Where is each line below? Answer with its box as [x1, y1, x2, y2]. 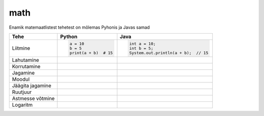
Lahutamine [12, 57, 39, 63]
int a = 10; [129, 41, 156, 46]
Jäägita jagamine [12, 82, 51, 89]
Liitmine [12, 45, 30, 52]
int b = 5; [129, 45, 154, 51]
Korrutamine [12, 63, 41, 70]
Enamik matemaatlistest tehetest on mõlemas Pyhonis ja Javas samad [9, 24, 150, 30]
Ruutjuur [12, 88, 32, 95]
